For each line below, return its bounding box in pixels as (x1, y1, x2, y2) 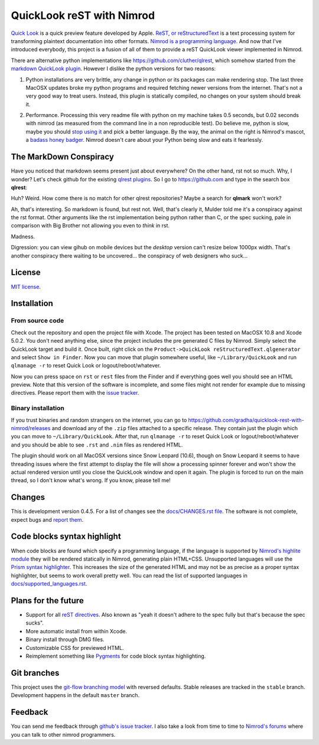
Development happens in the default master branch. (11, 692, 140, 699)
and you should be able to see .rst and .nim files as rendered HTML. (11, 441, 183, 448)
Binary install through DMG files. (25, 636, 105, 643)
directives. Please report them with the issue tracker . (11, 389, 139, 396)
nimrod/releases (11, 424, 51, 431)
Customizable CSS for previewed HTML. (25, 644, 124, 651)
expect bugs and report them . (11, 516, 84, 523)
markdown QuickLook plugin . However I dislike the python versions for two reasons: (11, 65, 216, 72)
